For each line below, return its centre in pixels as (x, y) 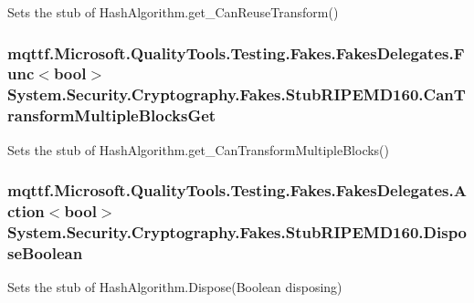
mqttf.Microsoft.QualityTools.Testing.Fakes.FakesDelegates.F (236, 52)
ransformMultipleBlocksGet (112, 115)
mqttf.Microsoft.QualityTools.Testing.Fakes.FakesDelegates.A (237, 190)
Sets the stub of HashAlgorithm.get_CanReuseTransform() (173, 12)
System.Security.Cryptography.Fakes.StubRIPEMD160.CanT (237, 94)
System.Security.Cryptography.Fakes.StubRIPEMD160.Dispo (237, 231)
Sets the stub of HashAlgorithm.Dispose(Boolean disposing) (175, 287)
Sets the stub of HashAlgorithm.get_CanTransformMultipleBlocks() (199, 149)
